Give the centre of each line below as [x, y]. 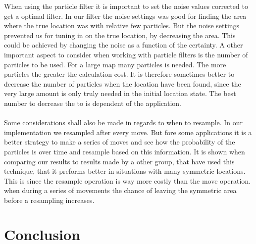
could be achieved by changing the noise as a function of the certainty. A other [124, 45]
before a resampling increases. [49, 200]
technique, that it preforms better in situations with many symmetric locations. [125, 171]
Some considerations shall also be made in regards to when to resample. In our [124, 122]
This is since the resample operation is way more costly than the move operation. [127, 180]
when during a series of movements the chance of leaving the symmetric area [120, 190]
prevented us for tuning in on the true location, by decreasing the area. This [120, 35]
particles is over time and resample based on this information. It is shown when [125, 151]
